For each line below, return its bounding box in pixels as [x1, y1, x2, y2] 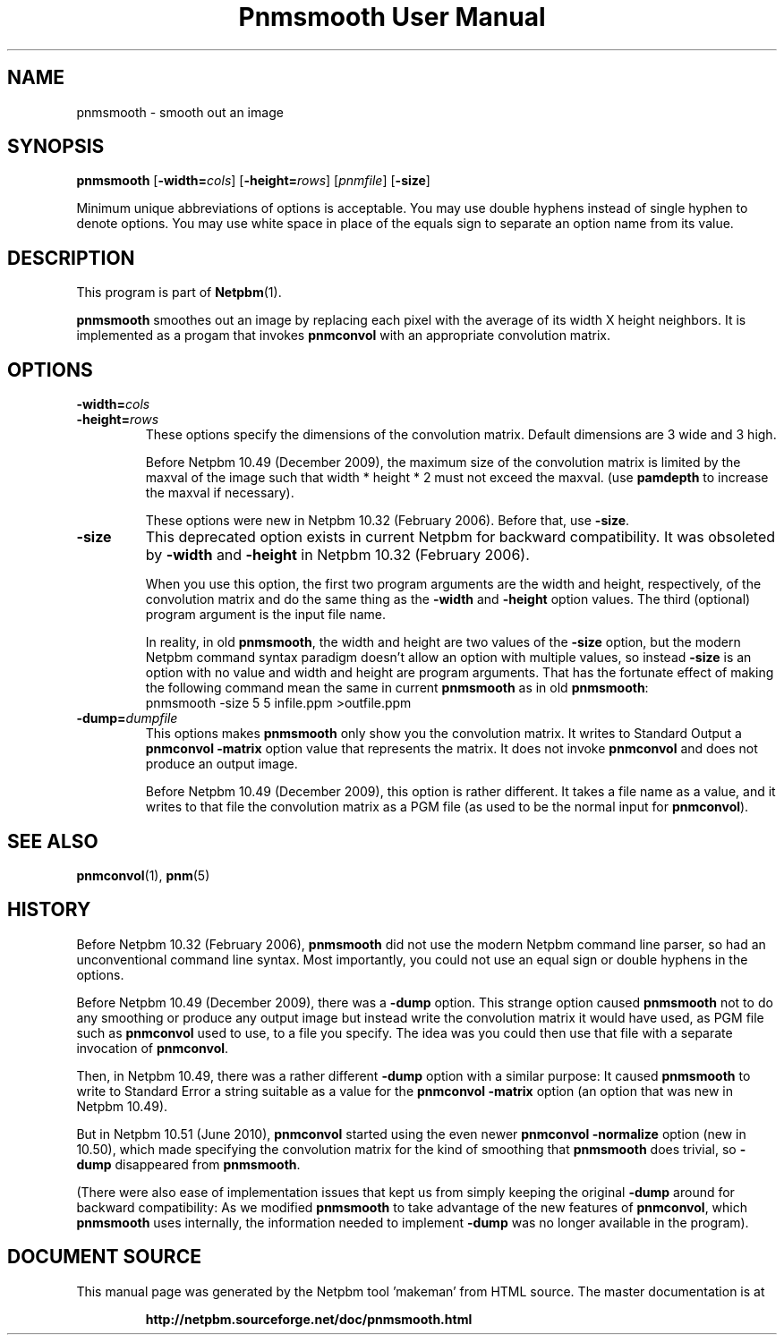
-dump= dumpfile [76, 710, 178, 726]
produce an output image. [145, 756, 298, 772]
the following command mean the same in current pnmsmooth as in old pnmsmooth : [145, 680, 649, 696]
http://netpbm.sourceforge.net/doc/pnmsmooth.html [145, 1311, 473, 1327]
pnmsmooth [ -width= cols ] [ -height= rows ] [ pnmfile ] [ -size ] [76, 173, 430, 189]
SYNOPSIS [7, 135, 105, 158]
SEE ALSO [7, 829, 98, 853]
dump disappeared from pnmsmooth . [76, 1156, 301, 1172]
